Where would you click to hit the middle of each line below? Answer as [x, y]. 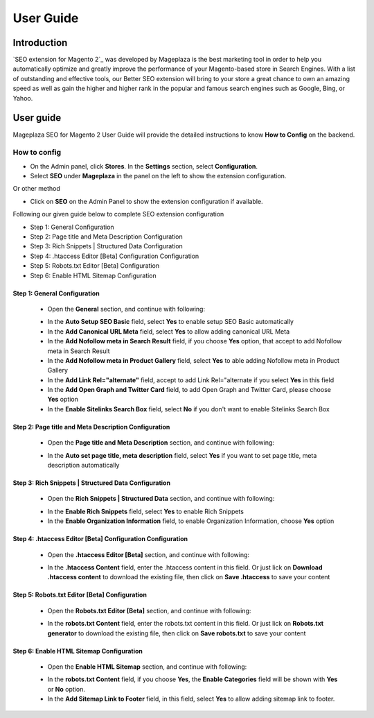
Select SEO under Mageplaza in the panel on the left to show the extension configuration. [158, 176]
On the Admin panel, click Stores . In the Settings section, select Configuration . [144, 166]
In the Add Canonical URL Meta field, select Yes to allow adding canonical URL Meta [169, 331]
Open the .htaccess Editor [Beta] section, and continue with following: [148, 554]
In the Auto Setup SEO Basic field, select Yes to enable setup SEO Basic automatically [171, 322]
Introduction [40, 43]
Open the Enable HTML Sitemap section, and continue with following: [147, 667]
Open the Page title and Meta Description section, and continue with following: [161, 443]
